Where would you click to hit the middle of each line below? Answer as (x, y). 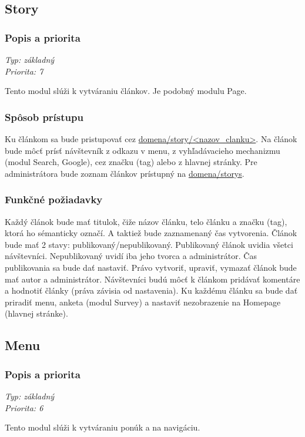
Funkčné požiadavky (54, 199)
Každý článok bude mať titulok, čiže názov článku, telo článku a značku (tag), (146, 221)
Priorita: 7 (24, 71)
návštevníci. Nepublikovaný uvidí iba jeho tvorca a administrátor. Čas (131, 256)
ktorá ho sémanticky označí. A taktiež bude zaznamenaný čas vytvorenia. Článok (151, 233)
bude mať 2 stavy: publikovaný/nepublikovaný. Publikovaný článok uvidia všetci (149, 244)
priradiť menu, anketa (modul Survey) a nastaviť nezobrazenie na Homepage (143, 302)
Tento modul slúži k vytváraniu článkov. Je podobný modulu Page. (126, 91)
